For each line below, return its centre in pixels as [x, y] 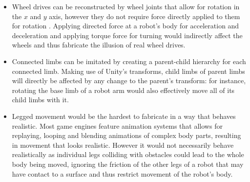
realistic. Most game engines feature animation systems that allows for [117, 125]
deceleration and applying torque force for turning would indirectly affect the [127, 35]
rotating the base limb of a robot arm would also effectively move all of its [123, 90]
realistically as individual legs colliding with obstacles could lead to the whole [128, 154]
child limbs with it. [40, 100]
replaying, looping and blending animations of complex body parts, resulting [126, 135]
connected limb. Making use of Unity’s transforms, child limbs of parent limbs [128, 71]
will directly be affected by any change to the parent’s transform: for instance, [129, 80]
